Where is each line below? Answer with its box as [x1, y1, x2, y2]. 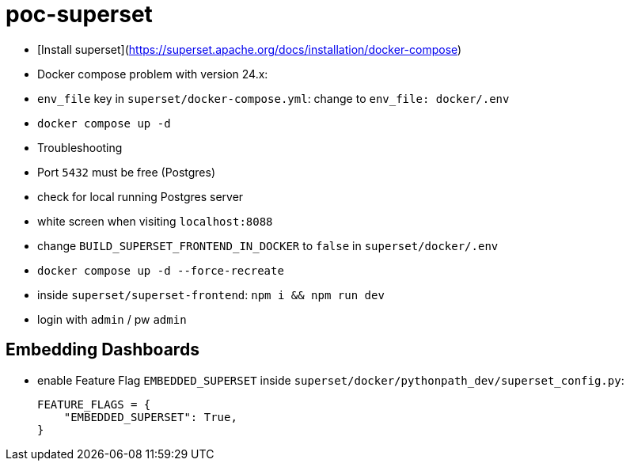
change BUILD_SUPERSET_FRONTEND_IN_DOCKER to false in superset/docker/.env [37, 238, 499, 252]
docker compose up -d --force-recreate [37, 264, 284, 277]
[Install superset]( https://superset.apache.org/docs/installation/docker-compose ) [37, 42, 462, 56]
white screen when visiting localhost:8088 [37, 214, 273, 228]
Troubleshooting [37, 140, 123, 154]
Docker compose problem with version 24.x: [37, 66, 268, 81]
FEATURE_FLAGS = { [37, 397, 151, 411]
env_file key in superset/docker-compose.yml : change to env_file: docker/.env [37, 91, 510, 105]
